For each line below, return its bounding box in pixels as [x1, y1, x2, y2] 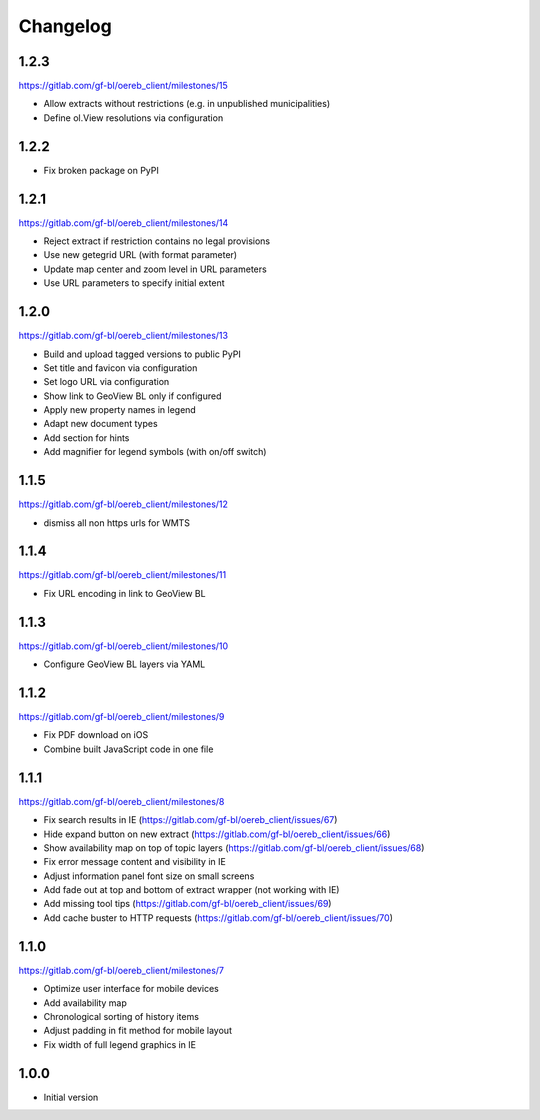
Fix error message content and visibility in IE [43, 856, 227, 868]
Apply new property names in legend [43, 404, 197, 416]
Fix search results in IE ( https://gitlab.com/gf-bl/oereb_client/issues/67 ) [43, 814, 338, 826]
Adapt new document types [43, 418, 159, 430]
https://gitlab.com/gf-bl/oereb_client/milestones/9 [18, 711, 225, 723]
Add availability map [43, 996, 127, 1009]
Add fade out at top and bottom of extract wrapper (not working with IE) [43, 884, 340, 896]
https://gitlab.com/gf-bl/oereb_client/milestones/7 [18, 964, 225, 976]
